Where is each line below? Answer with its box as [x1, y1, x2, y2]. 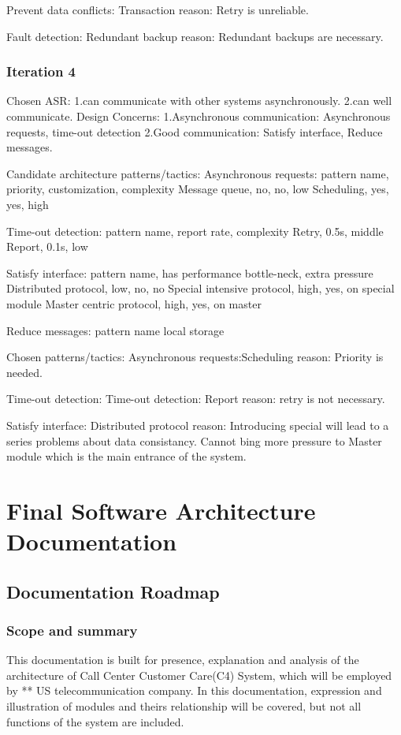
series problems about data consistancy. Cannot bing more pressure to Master [6, 432, 382, 449]
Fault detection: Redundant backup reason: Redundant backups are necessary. [6, 28, 384, 44]
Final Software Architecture [6, 494, 316, 526]
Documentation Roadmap [6, 579, 220, 603]
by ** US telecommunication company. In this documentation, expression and [6, 682, 382, 699]
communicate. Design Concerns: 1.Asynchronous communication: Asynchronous [6, 108, 391, 124]
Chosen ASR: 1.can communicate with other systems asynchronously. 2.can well [6, 92, 392, 109]
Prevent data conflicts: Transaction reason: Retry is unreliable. [6, 2, 309, 17]
